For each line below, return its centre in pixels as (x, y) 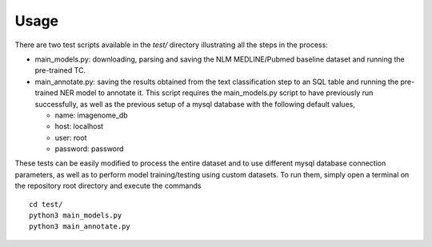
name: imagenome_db (91, 115)
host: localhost (79, 126)
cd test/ (46, 204)
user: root (71, 137)
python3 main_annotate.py (80, 227)
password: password (89, 149)
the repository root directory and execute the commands (108, 186)
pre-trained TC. (60, 70)
